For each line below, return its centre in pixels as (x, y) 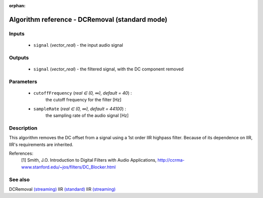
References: (21, 153)
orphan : (17, 6)
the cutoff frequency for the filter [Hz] (84, 100)
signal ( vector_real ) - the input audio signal (78, 45)
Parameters (23, 82)
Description (23, 128)
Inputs (17, 33)
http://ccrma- (171, 160)
